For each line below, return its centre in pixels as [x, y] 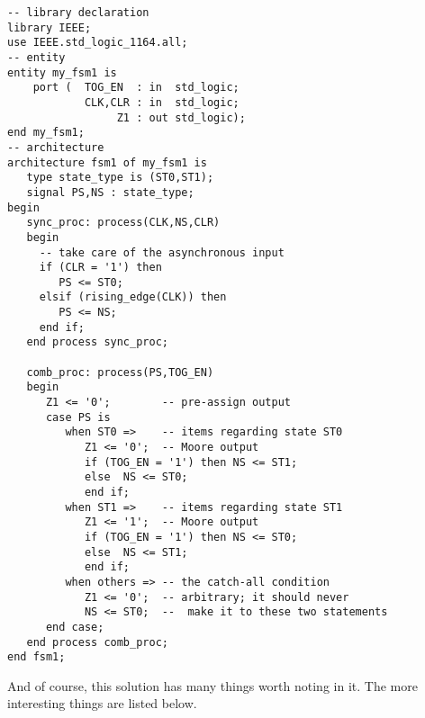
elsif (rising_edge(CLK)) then [133, 297]
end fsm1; [36, 657]
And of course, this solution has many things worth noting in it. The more [212, 685]
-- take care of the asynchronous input [162, 252]
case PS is [78, 417]
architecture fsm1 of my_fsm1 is [107, 162]
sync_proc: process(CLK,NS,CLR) [123, 223]
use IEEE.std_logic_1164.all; [98, 43]
